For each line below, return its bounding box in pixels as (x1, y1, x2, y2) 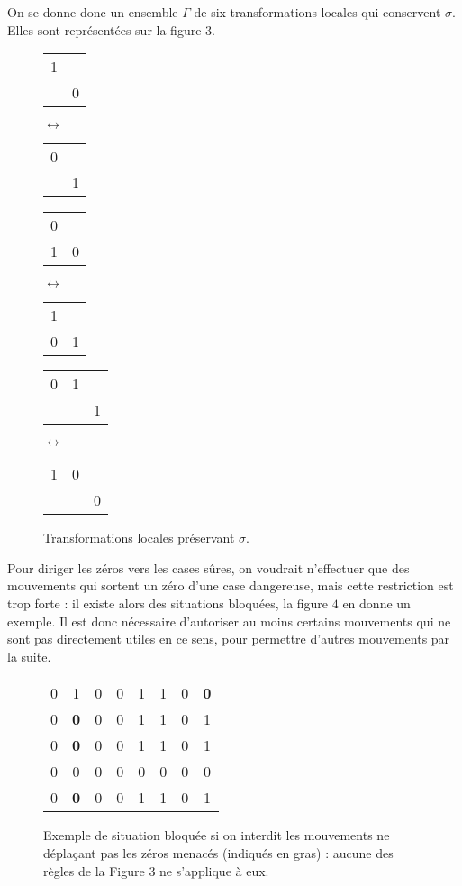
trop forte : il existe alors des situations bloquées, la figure (7, 593, 329, 612)
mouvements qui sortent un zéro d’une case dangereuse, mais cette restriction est (7, 576, 454, 595)
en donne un (342, 593, 411, 612)
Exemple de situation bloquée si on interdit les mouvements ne (43, 826, 390, 845)
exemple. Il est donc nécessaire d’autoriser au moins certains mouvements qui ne (7, 611, 451, 630)
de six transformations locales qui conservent (194, 3, 441, 21)
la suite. (7, 646, 51, 665)
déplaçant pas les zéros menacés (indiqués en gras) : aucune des (43, 843, 394, 862)
